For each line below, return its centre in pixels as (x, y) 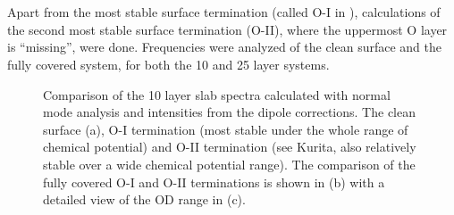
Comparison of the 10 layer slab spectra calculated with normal (217, 94)
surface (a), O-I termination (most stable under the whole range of (226, 129)
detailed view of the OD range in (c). (144, 199)
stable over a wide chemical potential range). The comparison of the (229, 164)
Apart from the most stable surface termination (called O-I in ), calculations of (224, 12)
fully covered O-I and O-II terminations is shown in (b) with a (214, 182)
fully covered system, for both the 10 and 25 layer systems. (168, 64)
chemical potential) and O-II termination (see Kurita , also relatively (230, 147)
